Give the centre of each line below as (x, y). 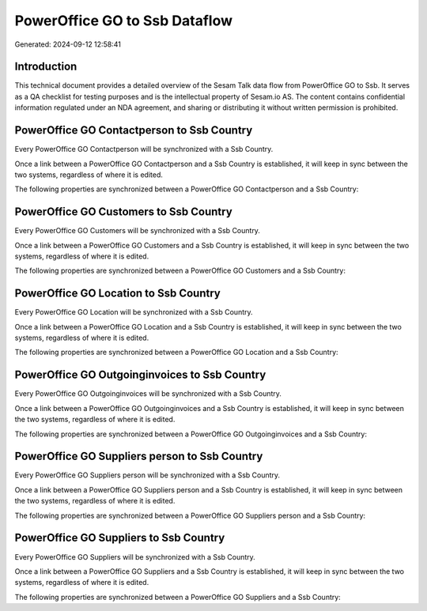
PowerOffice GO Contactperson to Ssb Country (134, 130)
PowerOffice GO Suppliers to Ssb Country (120, 538)
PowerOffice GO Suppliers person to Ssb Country (139, 456)
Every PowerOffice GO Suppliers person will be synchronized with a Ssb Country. (147, 475)
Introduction (46, 67)
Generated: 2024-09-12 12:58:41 (68, 44)
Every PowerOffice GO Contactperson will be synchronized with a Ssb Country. (144, 149)
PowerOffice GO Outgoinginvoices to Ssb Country (140, 375)
